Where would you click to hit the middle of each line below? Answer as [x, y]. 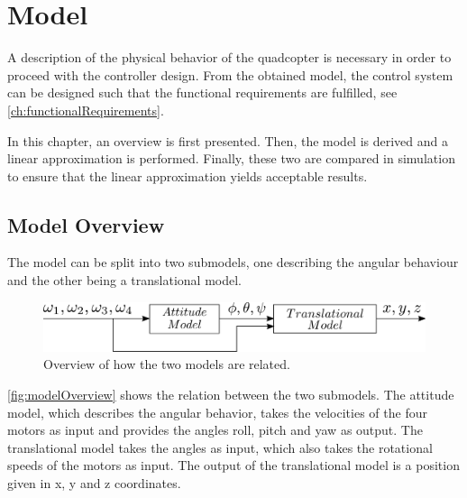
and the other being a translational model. [124, 280]
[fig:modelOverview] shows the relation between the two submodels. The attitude [231, 394]
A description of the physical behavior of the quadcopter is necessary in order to [229, 57]
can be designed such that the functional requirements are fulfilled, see [202, 92]
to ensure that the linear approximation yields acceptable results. [188, 175]
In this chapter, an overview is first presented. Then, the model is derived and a [228, 140]
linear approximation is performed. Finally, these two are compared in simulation [231, 158]
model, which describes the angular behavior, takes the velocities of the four [217, 412]
